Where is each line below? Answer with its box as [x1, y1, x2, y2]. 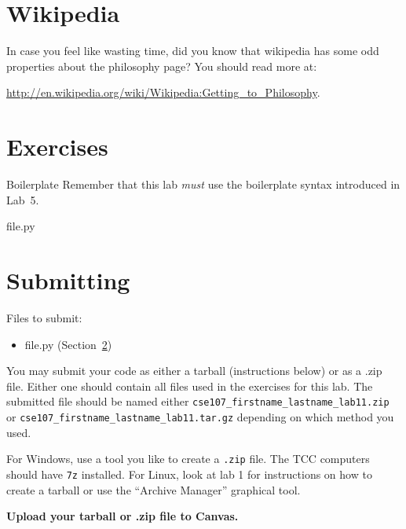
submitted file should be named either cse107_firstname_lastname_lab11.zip [6, 393, 390, 410]
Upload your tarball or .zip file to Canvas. [6, 508, 239, 524]
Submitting [6, 264, 130, 296]
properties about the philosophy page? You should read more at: [6, 57, 317, 74]
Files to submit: [6, 309, 82, 325]
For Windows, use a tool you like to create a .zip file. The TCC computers [6, 450, 370, 467]
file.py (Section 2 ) [24, 336, 112, 352]
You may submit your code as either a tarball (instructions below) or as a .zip [6, 362, 382, 379]
